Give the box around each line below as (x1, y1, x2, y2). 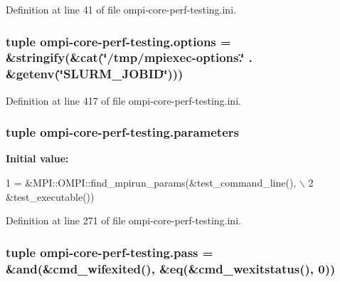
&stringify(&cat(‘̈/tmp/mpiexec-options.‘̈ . (6, 48, 253, 66)
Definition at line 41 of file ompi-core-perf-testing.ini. (6, 2, 236, 16)
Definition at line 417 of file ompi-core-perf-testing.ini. (6, 93, 241, 108)
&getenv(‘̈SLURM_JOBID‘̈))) (6, 65, 184, 83)
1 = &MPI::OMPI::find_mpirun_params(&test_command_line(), (6, 175, 297, 190)
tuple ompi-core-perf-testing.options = (6, 32, 231, 50)
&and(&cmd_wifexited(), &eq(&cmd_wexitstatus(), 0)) (6, 259, 336, 277)
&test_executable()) (6, 189, 95, 204)
